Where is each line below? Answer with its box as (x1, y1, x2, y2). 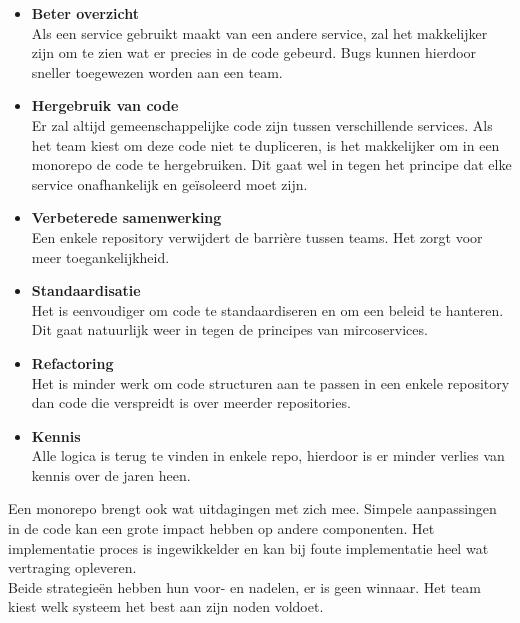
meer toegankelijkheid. (31, 246, 170, 267)
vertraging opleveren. (8, 557, 137, 578)
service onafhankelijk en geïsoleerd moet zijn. (31, 173, 308, 194)
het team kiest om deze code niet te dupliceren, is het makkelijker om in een (31, 134, 500, 155)
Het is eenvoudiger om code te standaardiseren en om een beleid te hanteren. (31, 299, 504, 320)
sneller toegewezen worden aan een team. (31, 61, 283, 82)
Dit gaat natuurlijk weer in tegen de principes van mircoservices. (31, 319, 428, 340)
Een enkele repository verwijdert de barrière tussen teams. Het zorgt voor (31, 226, 483, 247)
